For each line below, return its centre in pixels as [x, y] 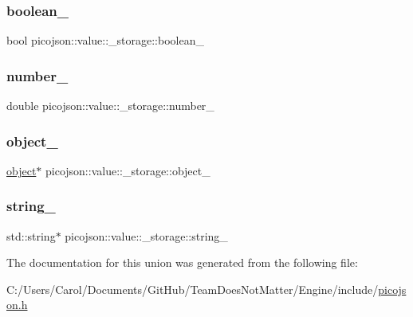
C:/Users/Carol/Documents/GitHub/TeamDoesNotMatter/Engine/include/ [193, 289]
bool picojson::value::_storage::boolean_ [105, 40]
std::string [31, 235]
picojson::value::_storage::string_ [146, 235]
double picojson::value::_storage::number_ [110, 106]
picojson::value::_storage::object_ [128, 170]
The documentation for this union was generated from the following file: [182, 262]
